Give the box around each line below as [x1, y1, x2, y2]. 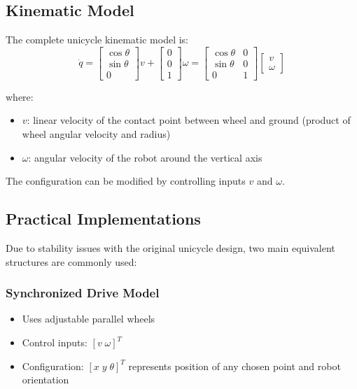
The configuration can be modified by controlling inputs [6, 174, 246, 188]
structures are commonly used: [6, 254, 137, 269]
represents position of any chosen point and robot [128, 358, 341, 373]
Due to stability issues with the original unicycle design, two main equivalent [6, 241, 335, 255]
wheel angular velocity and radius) [22, 127, 171, 141]
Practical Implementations [6, 208, 201, 229]
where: [6, 89, 34, 104]
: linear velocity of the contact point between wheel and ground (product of [27, 113, 351, 127]
